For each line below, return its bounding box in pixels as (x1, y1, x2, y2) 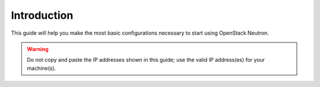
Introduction (11, 9, 73, 22)
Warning (27, 45, 49, 52)
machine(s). (27, 65, 56, 72)
